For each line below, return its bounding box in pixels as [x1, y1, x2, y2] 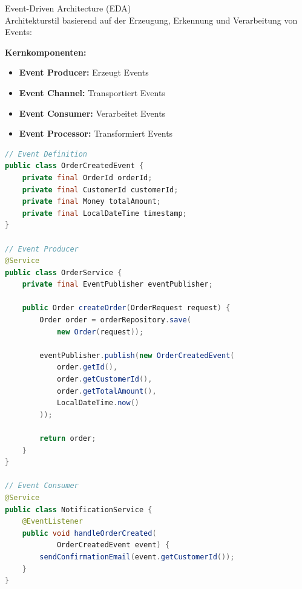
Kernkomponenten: [5, 45, 87, 58]
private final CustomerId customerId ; [22, 185, 179, 194]
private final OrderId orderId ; [22, 173, 153, 182]
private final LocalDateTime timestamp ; [22, 209, 187, 218]
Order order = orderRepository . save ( [39, 316, 191, 325]
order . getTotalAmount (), [56, 386, 157, 395]
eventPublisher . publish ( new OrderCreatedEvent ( [39, 351, 235, 360]
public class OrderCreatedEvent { [5, 161, 144, 171]
